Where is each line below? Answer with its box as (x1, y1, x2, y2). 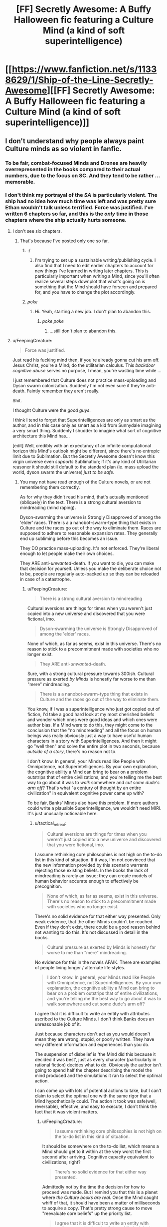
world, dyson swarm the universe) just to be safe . (12, 469, 115, 475)
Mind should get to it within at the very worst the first (42, 1148, 151, 1154)
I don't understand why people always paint (5, 137, 145, 145)
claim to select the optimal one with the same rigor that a (34, 1092, 152, 1099)
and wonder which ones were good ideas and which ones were (27, 717, 158, 723)
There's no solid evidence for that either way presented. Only (34, 913, 161, 919)
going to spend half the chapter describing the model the (34, 1067, 152, 1073)
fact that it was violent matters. (34, 1108, 99, 1114)
